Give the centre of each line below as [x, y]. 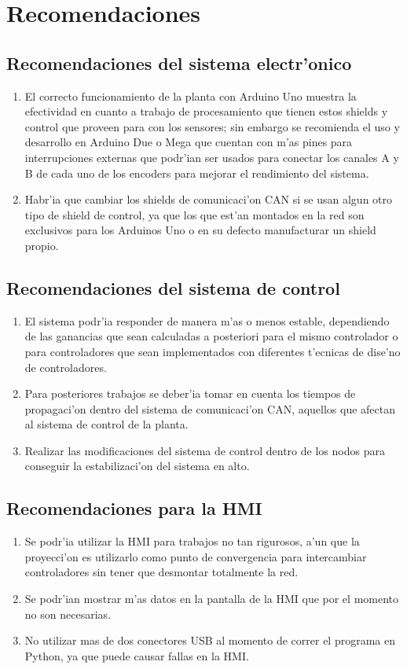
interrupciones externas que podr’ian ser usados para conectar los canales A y [212, 157]
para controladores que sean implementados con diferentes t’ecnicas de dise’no [213, 351]
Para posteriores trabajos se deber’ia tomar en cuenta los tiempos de [190, 393]
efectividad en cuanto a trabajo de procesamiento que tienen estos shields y [206, 111]
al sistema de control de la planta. [106, 424]
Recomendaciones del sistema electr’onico [179, 62]
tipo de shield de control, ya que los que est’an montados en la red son [194, 214]
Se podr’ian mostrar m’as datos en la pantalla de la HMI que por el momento [212, 599]
